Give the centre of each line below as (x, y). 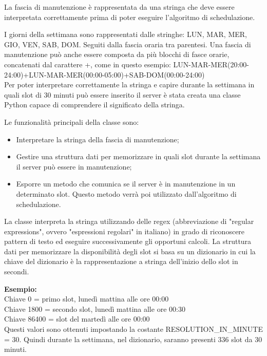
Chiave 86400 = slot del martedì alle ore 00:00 (77, 319)
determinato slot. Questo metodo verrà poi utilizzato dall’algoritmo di (126, 193)
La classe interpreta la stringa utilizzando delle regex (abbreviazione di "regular (129, 221)
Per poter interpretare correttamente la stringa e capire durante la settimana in (129, 85)
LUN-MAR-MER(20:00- (211, 64)
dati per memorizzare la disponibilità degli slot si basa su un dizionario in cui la (130, 251)
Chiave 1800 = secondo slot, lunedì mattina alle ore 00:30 (95, 308)
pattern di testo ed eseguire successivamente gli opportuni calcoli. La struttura (128, 241)
